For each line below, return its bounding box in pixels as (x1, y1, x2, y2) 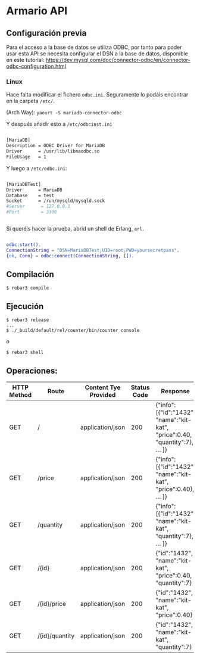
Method (9, 391, 32, 399)
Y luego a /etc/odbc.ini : (6, 164, 67, 172)
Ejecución (6, 301, 44, 311)
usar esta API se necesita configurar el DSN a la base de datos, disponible (6, 50, 189, 57)
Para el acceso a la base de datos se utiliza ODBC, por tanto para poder (6, 43, 182, 51)
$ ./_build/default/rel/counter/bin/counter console (6, 328, 140, 334)
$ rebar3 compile (6, 285, 49, 291)
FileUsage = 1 (6, 154, 46, 160)
